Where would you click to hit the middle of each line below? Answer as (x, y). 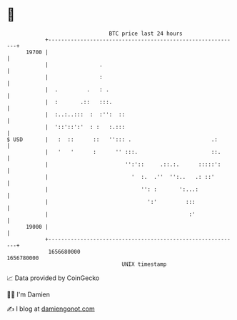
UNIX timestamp (144, 264)
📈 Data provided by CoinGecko (53, 278)
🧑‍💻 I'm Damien (29, 294)
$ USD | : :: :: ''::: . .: (112, 139)
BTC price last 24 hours (146, 33)
